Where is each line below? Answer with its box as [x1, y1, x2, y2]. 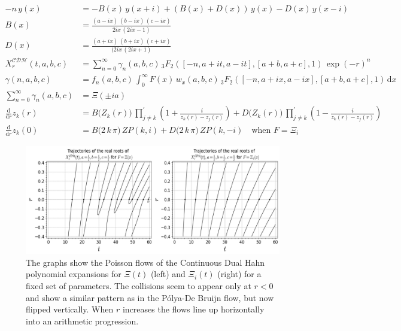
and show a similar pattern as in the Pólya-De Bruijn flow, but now [26, 291, 274, 303]
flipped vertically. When [26, 303, 114, 315]
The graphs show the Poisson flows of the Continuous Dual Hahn [26, 256, 265, 268]
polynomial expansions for [26, 268, 121, 280]
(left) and [150, 268, 186, 280]
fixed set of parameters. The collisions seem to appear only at [26, 280, 251, 292]
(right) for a [217, 268, 262, 280]
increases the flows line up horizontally [122, 303, 265, 315]
